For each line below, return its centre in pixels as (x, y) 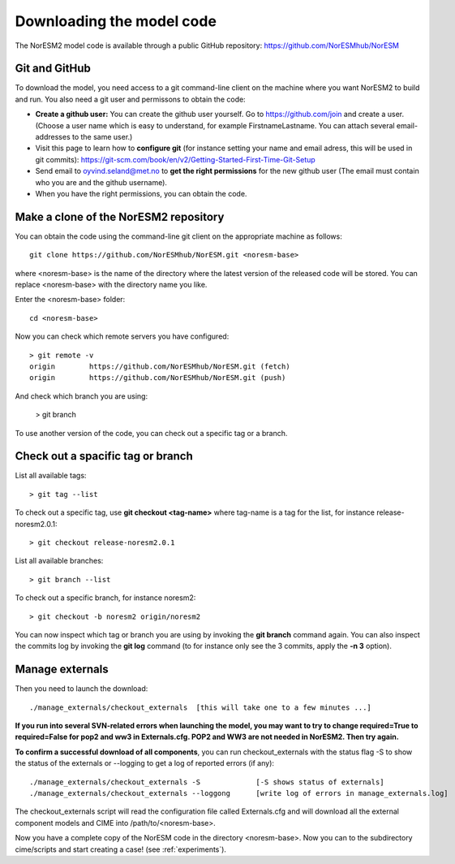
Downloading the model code (116, 21)
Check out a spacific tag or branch (104, 456)
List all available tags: (51, 476)
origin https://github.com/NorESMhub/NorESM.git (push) (158, 378)
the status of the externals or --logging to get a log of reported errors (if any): (145, 763)
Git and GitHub (53, 69)
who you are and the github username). (101, 182)
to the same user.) (102, 137)
